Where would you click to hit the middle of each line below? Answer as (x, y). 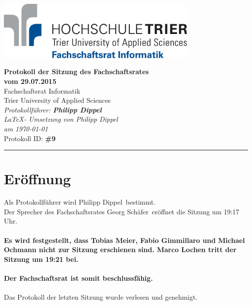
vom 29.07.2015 (30, 81)
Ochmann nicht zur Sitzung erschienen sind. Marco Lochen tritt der (120, 249)
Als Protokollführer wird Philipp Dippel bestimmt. (80, 202)
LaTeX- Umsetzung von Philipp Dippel (61, 119)
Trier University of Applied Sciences (57, 100)
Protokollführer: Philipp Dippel (53, 109)
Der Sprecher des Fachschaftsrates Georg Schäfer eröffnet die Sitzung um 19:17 (122, 211)
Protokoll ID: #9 (30, 138)
